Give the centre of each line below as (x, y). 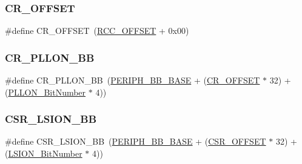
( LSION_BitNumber (44, 153)
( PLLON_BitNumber (45, 92)
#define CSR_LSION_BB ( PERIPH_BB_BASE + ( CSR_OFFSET (136, 141)
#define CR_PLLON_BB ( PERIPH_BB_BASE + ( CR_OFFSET (133, 80)
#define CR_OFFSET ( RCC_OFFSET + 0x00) (97, 31)
